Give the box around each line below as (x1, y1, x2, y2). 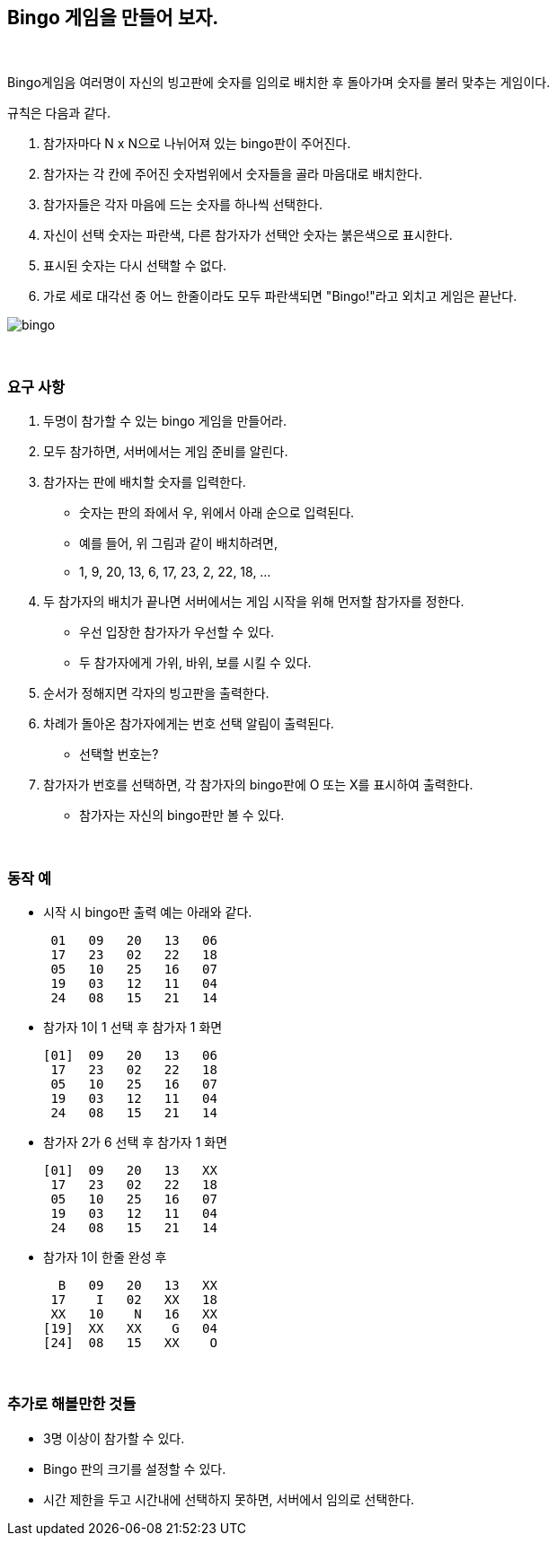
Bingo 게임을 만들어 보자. (7, 6, 219, 29)
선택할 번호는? (79, 746, 159, 763)
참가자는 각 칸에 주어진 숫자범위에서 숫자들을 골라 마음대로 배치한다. (43, 166, 422, 182)
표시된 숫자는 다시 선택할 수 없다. (43, 258, 227, 274)
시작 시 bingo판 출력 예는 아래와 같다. (43, 904, 252, 920)
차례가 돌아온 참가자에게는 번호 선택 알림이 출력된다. (43, 716, 334, 732)
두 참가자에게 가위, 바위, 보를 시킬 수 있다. (79, 655, 312, 671)
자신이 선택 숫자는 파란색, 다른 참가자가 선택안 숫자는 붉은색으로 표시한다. (43, 227, 453, 243)
